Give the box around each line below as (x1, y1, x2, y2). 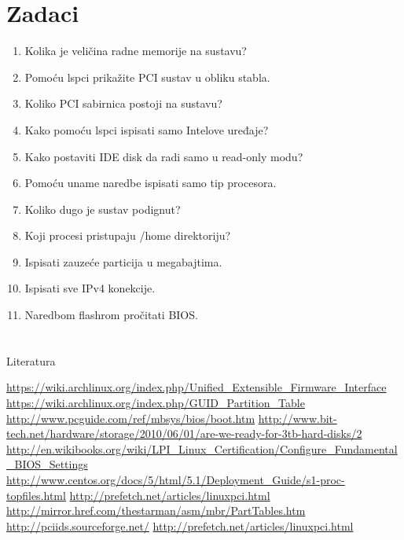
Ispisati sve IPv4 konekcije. (24, 280, 156, 296)
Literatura (6, 352, 56, 369)
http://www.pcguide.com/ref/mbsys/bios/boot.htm (6, 410, 255, 426)
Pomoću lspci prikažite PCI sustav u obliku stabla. (24, 68, 270, 85)
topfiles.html (6, 487, 66, 503)
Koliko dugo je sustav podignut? (24, 200, 181, 217)
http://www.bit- (258, 410, 337, 426)
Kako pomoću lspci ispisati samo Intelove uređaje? (24, 121, 269, 138)
